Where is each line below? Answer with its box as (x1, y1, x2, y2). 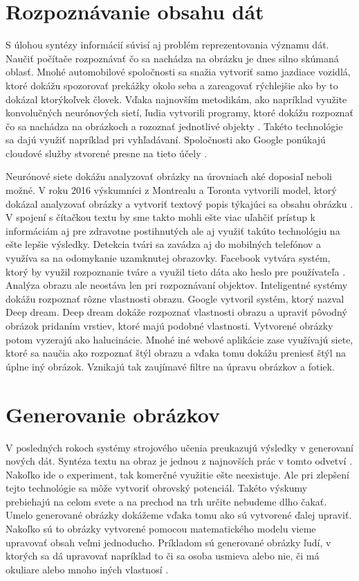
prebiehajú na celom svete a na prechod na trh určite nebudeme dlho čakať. (6, 494, 327, 508)
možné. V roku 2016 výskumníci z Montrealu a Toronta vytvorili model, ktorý (6, 183, 337, 197)
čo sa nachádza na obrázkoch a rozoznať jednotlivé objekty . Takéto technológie (6, 118, 343, 133)
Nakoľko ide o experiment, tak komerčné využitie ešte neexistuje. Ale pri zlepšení (6, 467, 349, 481)
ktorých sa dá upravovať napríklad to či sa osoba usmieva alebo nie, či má (6, 548, 320, 563)
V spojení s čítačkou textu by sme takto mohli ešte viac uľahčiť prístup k (6, 210, 316, 224)
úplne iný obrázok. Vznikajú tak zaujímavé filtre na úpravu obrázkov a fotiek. (6, 359, 335, 373)
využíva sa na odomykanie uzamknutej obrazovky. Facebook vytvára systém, (6, 251, 331, 265)
